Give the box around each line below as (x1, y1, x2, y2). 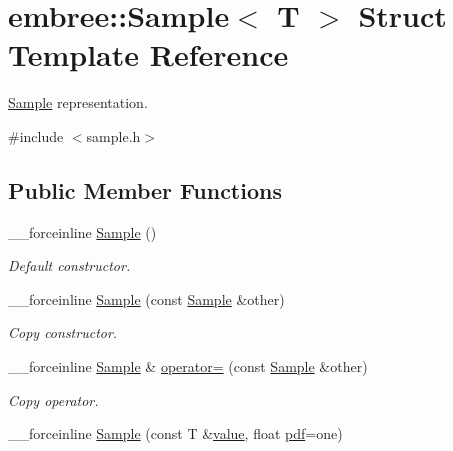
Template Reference (8, 34, 289, 75)
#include (8, 125, 64, 146)
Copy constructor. (8, 322, 118, 343)
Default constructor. (8, 255, 131, 276)
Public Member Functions (8, 174, 282, 205)
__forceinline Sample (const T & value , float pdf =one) (8, 423, 343, 444)
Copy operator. (8, 389, 99, 410)
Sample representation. (8, 92, 148, 113)
